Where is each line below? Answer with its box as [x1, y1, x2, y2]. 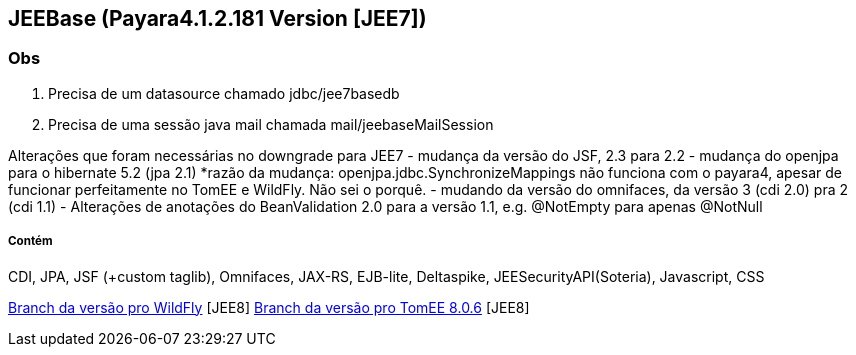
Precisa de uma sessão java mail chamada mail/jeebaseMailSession [48, 115, 494, 133]
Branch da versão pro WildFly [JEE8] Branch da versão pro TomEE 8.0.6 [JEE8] [8, 298, 530, 316]
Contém [8, 234, 53, 249]
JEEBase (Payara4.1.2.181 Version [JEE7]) [8, 6, 427, 31]
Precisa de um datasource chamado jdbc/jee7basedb [48, 84, 400, 102]
